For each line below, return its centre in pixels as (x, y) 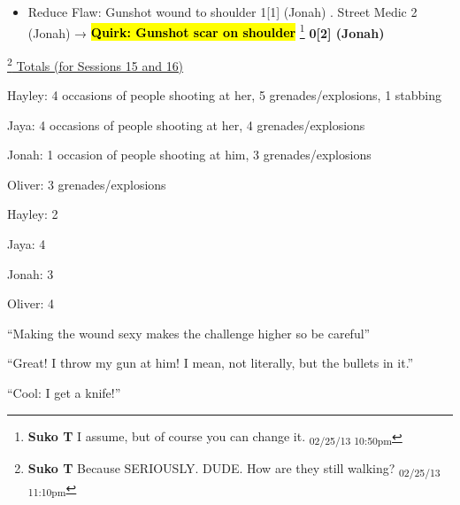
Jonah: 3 (31, 273)
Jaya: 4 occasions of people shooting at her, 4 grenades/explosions (186, 124)
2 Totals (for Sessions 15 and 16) (96, 64)
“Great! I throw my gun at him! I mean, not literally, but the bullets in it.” (211, 363)
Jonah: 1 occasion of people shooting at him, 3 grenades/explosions (189, 155)
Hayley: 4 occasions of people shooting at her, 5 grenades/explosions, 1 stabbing (225, 95)
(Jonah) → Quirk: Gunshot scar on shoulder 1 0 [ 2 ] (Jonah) (206, 31)
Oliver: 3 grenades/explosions (87, 184)
